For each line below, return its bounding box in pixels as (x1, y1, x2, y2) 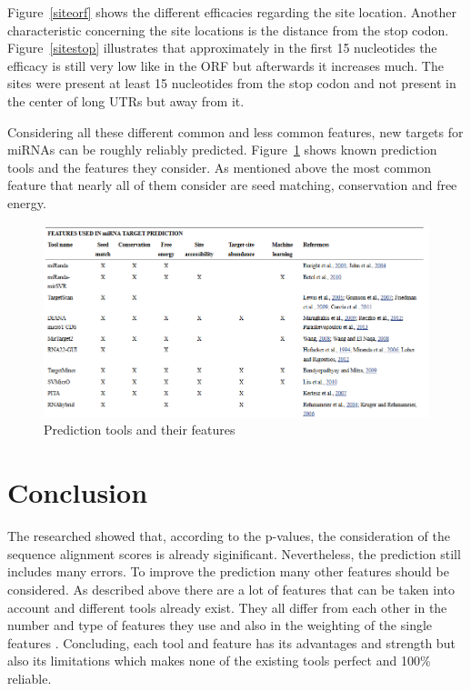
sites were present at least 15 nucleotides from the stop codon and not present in (7, 74, 456, 93)
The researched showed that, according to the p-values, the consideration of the (7, 526, 450, 546)
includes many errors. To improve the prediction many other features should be (7, 562, 449, 581)
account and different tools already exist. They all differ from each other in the (7, 597, 447, 616)
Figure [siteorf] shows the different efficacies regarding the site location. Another (7, 3, 456, 21)
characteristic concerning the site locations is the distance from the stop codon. (7, 20, 449, 39)
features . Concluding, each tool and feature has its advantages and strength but (7, 633, 456, 652)
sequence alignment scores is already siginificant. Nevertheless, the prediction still (7, 544, 461, 563)
